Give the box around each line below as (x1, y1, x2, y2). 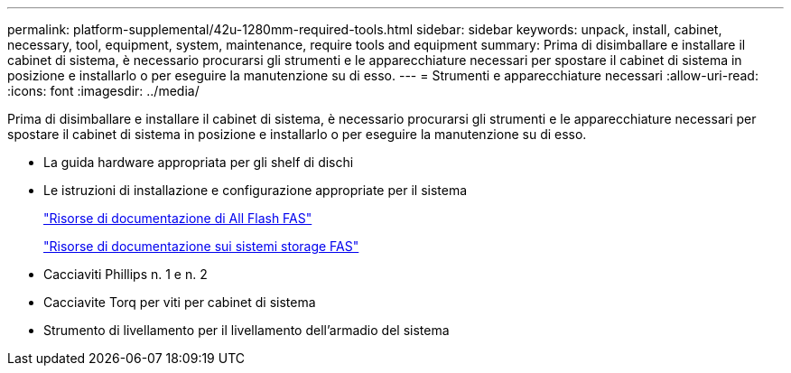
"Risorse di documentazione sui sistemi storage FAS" (43, 238, 359, 254)
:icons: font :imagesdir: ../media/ (7, 83, 200, 98)
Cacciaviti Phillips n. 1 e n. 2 (43, 266, 208, 282)
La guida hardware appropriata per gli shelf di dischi (43, 154, 354, 170)
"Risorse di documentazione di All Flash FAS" (43, 210, 312, 226)
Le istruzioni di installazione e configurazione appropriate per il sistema (43, 182, 468, 198)
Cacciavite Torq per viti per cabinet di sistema (43, 294, 316, 310)
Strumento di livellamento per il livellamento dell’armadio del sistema (43, 322, 450, 338)
